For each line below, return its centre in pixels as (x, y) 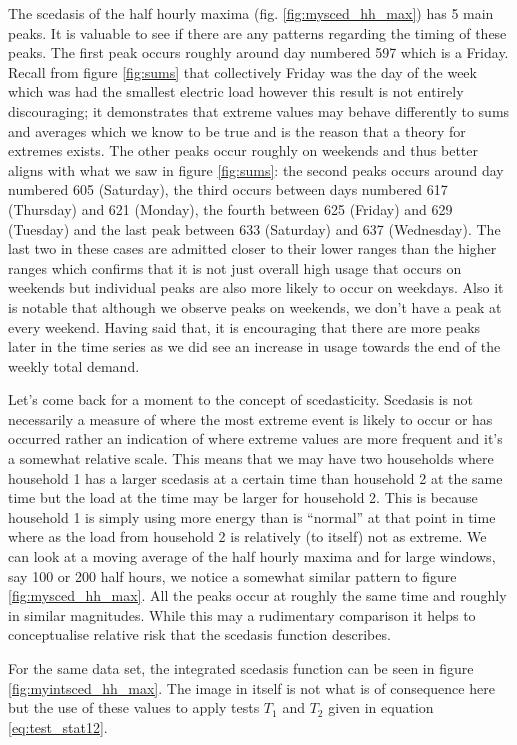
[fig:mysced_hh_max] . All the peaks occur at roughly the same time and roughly (257, 595)
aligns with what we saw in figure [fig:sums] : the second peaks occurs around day (256, 169)
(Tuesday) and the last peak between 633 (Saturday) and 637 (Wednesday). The (254, 228)
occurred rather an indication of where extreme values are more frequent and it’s (255, 438)
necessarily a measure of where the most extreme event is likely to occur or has (250, 418)
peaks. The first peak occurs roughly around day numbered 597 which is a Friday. (258, 52)
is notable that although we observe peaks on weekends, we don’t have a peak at (255, 306)
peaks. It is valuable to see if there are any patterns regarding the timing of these (257, 32)
